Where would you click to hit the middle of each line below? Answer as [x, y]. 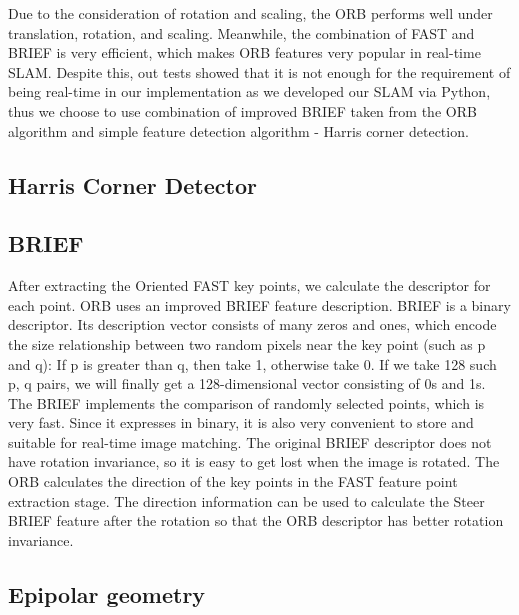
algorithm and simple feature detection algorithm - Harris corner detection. [238, 130]
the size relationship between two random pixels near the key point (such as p [247, 343]
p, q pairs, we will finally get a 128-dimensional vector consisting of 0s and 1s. [247, 383]
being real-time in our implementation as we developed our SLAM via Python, [249, 91]
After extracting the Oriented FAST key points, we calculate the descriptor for [249, 285]
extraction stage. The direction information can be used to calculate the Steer [246, 500]
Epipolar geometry [107, 593]
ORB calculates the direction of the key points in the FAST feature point [233, 481]
